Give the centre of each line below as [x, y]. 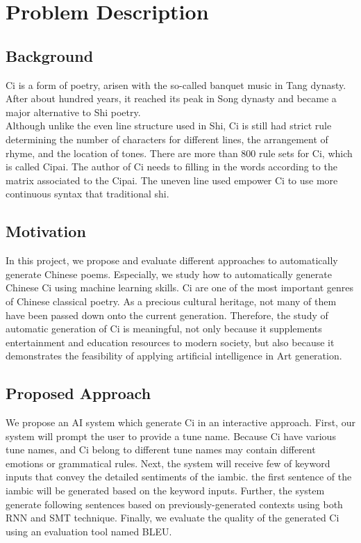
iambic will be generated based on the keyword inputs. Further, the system [165, 491]
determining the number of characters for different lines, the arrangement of [167, 139]
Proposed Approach [78, 393]
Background [50, 55]
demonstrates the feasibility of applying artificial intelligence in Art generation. [174, 356]
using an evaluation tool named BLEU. [89, 531]
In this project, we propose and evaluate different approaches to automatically [172, 260]
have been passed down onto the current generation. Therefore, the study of [167, 315]
